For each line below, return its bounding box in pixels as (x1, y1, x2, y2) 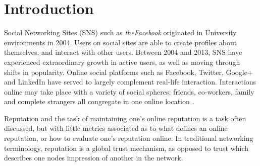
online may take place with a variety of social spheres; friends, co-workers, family (4, 86, 254, 97)
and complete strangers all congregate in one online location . (4, 96, 194, 107)
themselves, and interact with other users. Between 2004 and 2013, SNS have (4, 47, 242, 57)
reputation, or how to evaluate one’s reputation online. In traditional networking (4, 133, 253, 143)
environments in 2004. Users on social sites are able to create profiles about (4, 37, 237, 47)
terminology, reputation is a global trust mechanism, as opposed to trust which (4, 142, 249, 153)
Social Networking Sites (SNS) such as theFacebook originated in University (4, 27, 237, 38)
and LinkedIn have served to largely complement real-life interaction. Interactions (4, 76, 256, 87)
